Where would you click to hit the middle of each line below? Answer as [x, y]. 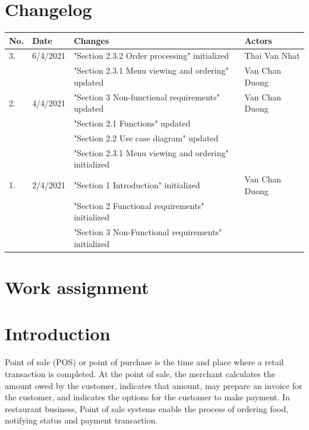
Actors [258, 40]
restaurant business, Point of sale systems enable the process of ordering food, [147, 408]
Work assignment [77, 287]
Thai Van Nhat [272, 56]
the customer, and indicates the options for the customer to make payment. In [147, 397]
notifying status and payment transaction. [81, 420]
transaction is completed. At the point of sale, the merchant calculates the [140, 373]
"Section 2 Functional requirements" [139, 205]
